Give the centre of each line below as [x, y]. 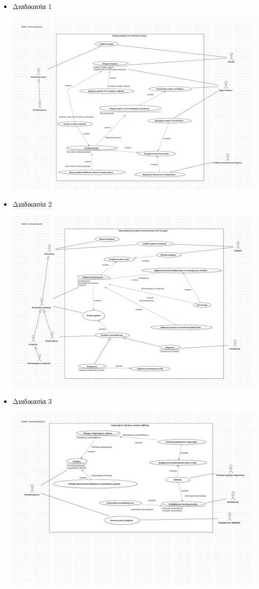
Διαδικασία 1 [32, 6]
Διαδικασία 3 [32, 401]
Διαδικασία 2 [32, 203]
